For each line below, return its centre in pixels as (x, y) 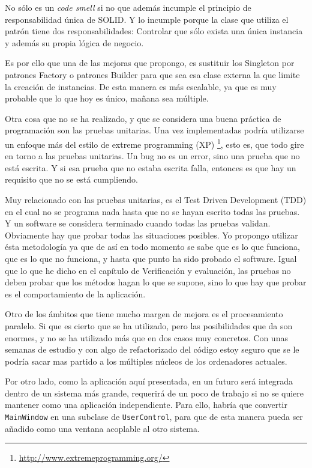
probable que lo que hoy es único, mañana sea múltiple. (107, 98)
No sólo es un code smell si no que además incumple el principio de (128, 7)
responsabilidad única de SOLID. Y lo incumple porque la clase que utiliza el (147, 19)
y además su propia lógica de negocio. (74, 42)
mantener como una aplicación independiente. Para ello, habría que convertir (146, 405)
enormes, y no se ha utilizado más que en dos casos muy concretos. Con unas (146, 337)
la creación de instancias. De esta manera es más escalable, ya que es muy (141, 86)
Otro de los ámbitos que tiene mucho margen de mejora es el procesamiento (144, 314)
